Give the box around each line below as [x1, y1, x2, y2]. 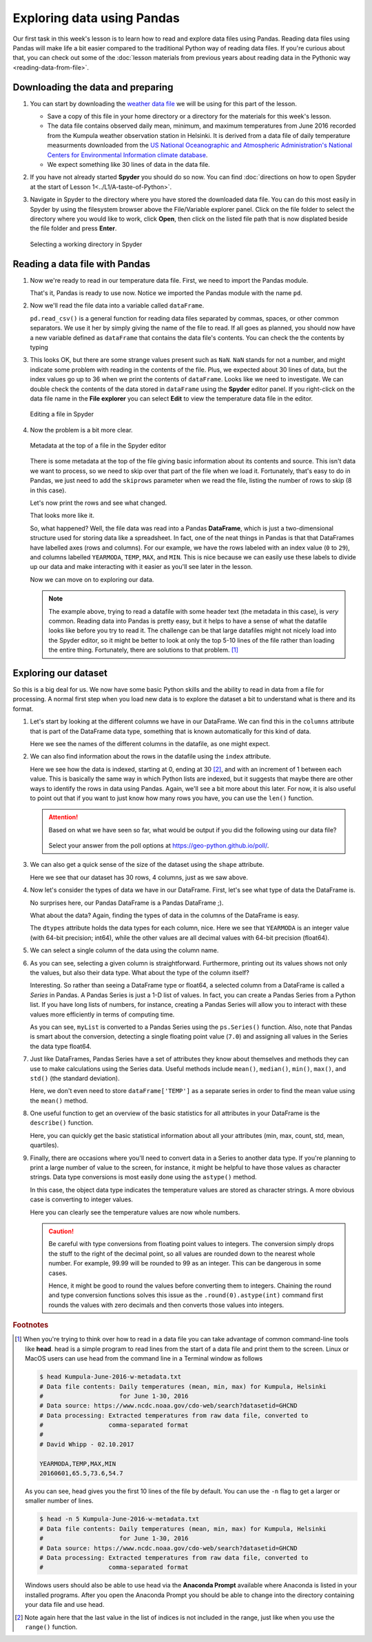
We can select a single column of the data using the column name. [30, 946, 219, 954]
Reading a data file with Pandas [12, 258, 151, 270]
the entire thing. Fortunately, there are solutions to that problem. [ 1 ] [48, 645, 239, 654]
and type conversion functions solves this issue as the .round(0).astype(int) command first [48, 1291, 324, 1299]
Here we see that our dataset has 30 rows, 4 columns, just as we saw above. [30, 873, 248, 881]
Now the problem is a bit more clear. [30, 425, 134, 434]
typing [30, 343, 48, 351]
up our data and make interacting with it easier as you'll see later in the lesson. [30, 563, 253, 571]
